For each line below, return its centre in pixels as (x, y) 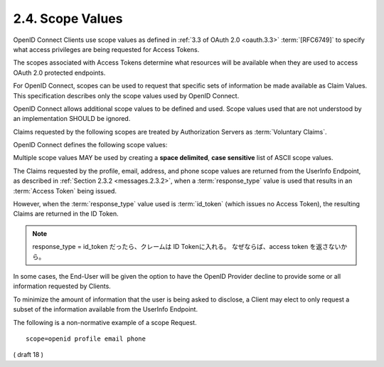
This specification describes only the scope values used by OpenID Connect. (126, 95)
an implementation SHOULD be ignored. (72, 119)
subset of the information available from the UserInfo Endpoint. (106, 309)
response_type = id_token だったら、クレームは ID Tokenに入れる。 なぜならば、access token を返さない (187, 247)
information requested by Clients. (62, 286)
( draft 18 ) (28, 355)
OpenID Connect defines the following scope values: (90, 145)
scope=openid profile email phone (86, 339)
